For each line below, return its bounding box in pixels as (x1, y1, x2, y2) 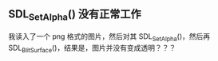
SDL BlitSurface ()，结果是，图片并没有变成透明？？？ (8, 43, 176, 54)
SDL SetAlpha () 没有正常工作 (8, 7, 141, 23)
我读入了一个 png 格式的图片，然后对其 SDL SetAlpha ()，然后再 (8, 32, 210, 43)
